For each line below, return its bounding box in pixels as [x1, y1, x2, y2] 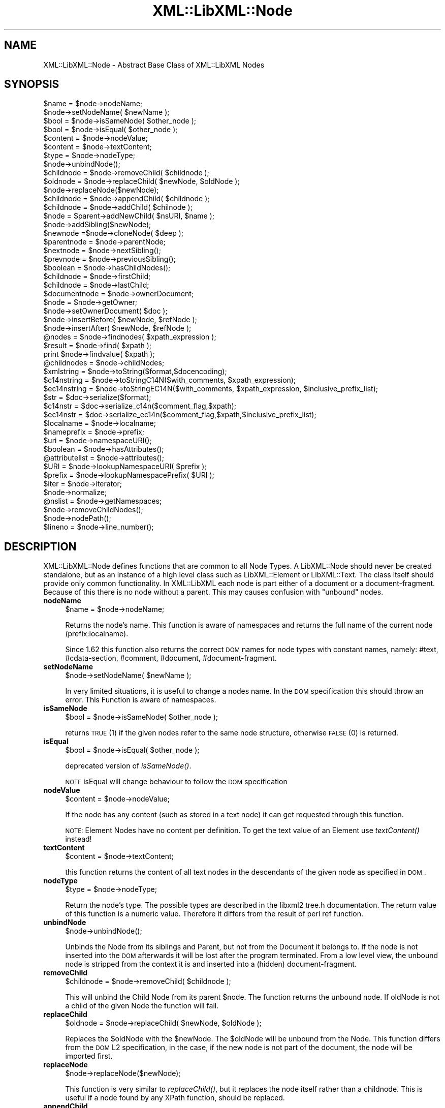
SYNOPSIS [4, 78, 59, 91]
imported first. [65, 1052, 113, 1061]
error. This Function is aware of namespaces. [65, 695, 216, 704]
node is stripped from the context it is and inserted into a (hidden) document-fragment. [65, 960, 357, 969]
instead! [65, 835, 92, 844]
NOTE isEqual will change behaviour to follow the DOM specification [65, 777, 288, 786]
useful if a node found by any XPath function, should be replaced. [65, 1093, 285, 1102]
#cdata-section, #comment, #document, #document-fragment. [65, 654, 277, 663]
